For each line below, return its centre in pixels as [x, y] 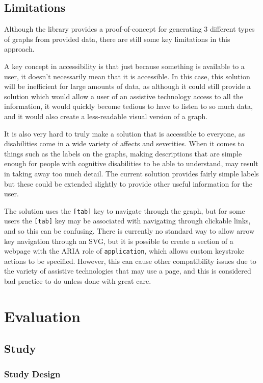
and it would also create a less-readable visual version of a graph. [106, 116]
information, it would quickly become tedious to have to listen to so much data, [128, 106]
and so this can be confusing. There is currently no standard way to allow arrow [129, 231]
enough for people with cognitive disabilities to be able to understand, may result [131, 163]
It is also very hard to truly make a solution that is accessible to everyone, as [125, 133]
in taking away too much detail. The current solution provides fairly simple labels [131, 173]
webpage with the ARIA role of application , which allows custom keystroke [124, 251]
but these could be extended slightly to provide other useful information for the [128, 183]
